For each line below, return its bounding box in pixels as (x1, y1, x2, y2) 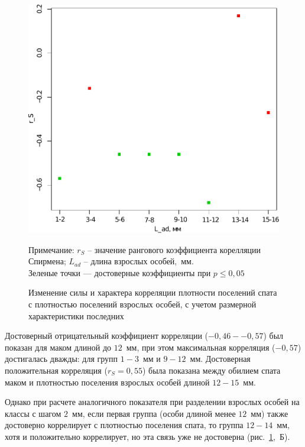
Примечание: (28, 243, 74, 255)
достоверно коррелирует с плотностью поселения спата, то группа (5, 419, 244, 431)
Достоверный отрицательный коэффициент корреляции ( (5, 329, 209, 342)
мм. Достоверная (190, 352, 251, 365)
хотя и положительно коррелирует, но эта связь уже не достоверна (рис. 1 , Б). (5, 430, 290, 442)
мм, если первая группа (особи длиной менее (72, 407, 236, 419)
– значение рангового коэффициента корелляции (87, 243, 261, 255)
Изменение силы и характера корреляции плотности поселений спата (28, 286, 277, 299)
